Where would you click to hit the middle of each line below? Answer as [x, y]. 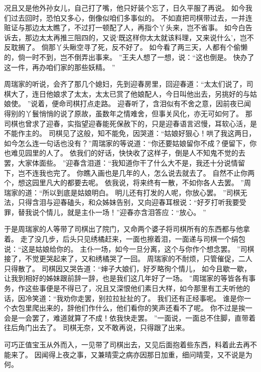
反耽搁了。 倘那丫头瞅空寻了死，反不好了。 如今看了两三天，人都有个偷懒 [126, 47]
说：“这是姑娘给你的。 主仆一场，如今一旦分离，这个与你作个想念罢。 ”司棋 [129, 248]
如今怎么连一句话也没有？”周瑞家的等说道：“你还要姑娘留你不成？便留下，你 [130, 143]
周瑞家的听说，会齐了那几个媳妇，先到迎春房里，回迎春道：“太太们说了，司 [129, 84]
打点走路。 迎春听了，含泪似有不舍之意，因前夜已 [162, 103]
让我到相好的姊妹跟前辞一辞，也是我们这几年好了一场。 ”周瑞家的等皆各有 [126, 278]
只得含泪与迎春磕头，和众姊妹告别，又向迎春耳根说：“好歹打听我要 [128, 202]
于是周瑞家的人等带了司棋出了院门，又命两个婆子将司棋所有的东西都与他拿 [127, 229]
